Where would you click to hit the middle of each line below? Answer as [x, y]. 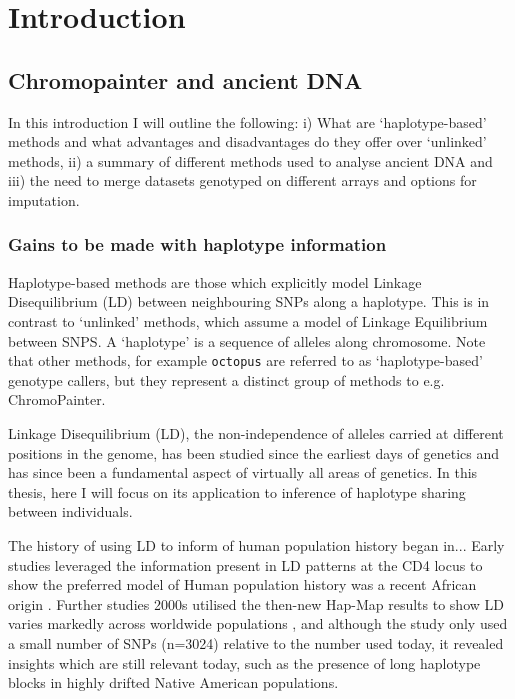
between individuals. [70, 511]
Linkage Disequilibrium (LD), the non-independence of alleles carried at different [256, 432]
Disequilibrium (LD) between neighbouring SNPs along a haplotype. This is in [249, 301]
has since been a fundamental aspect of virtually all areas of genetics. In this [243, 472]
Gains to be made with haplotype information [197, 244]
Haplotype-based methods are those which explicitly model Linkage [215, 281]
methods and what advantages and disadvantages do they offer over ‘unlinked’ [247, 141]
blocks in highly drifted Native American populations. [173, 682]
